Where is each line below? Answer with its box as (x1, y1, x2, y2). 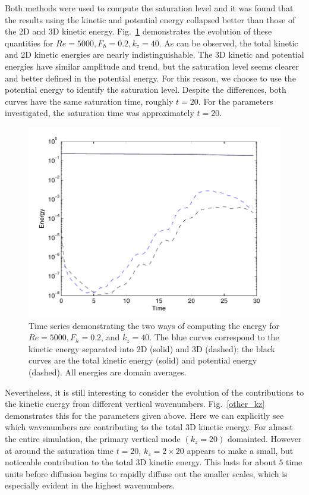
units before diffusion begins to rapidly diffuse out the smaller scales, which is (5, 467, 288, 480)
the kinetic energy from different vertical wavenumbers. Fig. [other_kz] (5, 397, 265, 410)
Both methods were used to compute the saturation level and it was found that (5, 2, 294, 14)
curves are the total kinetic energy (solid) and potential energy (29, 354, 257, 366)
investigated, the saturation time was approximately (5, 106, 194, 119)
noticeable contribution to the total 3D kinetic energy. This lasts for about (5, 456, 276, 468)
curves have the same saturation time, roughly (5, 95, 174, 107)
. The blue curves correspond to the (149, 331, 279, 343)
